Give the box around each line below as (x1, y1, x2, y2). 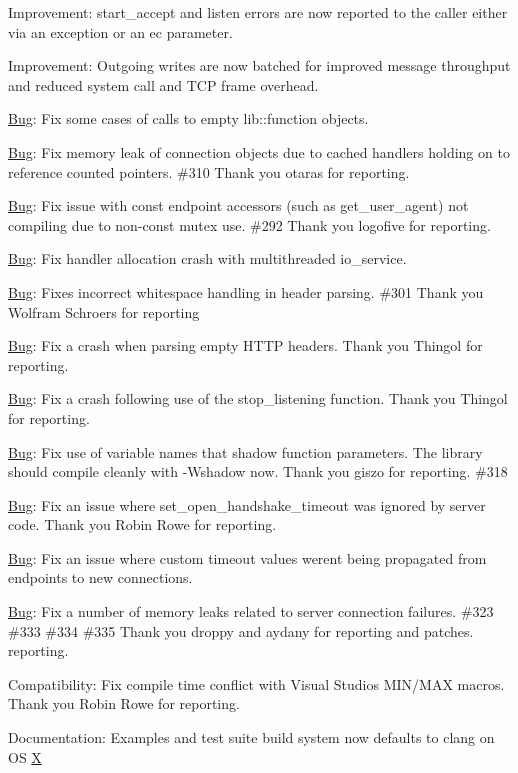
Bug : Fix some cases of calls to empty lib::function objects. (8, 108, 369, 129)
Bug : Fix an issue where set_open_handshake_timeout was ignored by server (8, 494, 486, 515)
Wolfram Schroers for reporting (8, 301, 200, 322)
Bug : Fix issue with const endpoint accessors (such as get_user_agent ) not (8, 195, 469, 216)
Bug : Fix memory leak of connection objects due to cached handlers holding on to (8, 141, 510, 162)
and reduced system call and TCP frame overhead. (8, 74, 319, 95)
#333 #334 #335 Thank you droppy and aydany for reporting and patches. (8, 620, 474, 641)
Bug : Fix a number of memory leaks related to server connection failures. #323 (8, 601, 494, 622)
